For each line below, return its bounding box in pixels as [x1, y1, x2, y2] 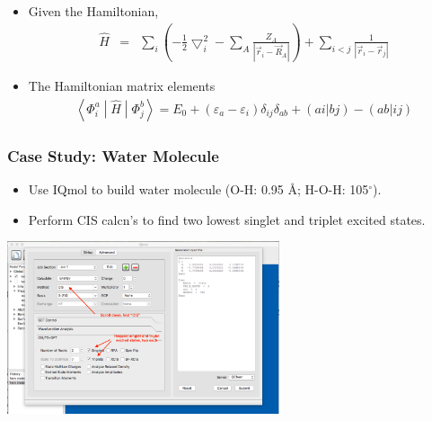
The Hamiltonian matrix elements [28, 76, 216, 95]
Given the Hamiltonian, [28, 2, 159, 20]
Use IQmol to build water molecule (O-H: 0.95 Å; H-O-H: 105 [28, 180, 369, 199]
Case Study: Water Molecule [7, 144, 219, 166]
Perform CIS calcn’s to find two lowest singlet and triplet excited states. [28, 210, 426, 228]
